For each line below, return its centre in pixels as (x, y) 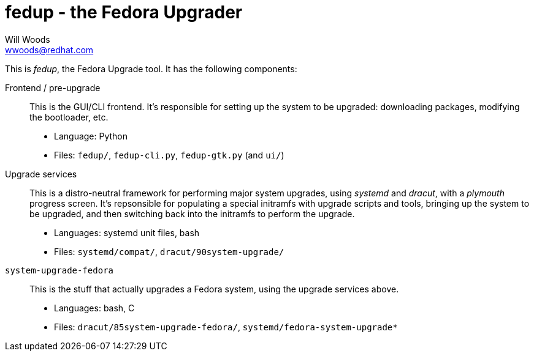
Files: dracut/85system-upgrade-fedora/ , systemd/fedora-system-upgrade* (226, 327)
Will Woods (28, 39)
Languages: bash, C (94, 308)
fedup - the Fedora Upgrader (124, 12)
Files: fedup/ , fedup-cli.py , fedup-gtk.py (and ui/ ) (169, 155)
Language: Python (91, 136)
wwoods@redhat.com (49, 50)
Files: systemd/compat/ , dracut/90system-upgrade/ (169, 251)
